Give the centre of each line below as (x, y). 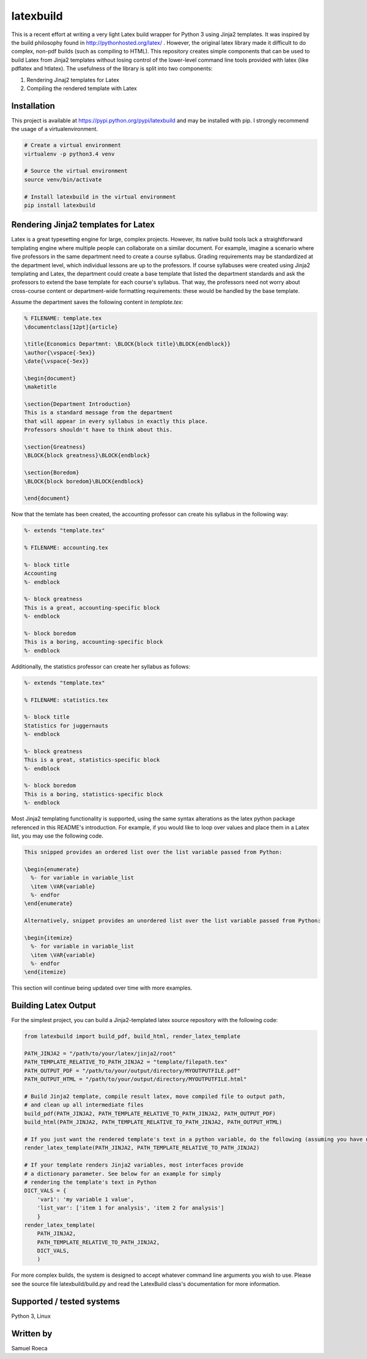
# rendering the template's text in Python (91, 1182)
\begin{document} (50, 378)
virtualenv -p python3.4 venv (69, 154)
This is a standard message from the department (98, 413)
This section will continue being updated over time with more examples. (102, 988)
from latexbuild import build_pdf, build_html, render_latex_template (132, 1036)
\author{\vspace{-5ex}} (60, 353)
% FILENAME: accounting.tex (66, 548)
